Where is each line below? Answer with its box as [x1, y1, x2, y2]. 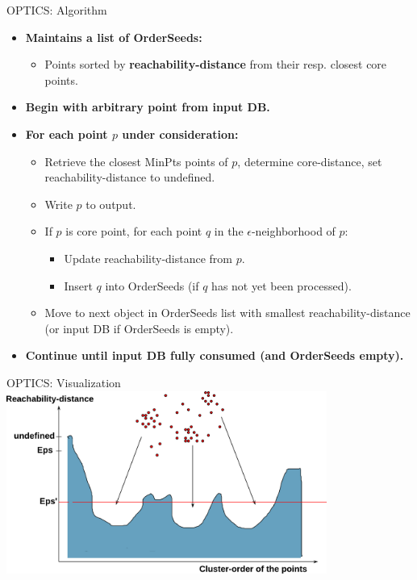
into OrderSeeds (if [105, 277, 199, 294]
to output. [85, 195, 136, 212]
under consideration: [122, 125, 239, 142]
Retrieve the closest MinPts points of [44, 152, 228, 169]
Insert [64, 277, 93, 294]
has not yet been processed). [211, 277, 352, 294]
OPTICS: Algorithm [6, 2, 107, 18]
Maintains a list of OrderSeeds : [25, 28, 202, 45]
